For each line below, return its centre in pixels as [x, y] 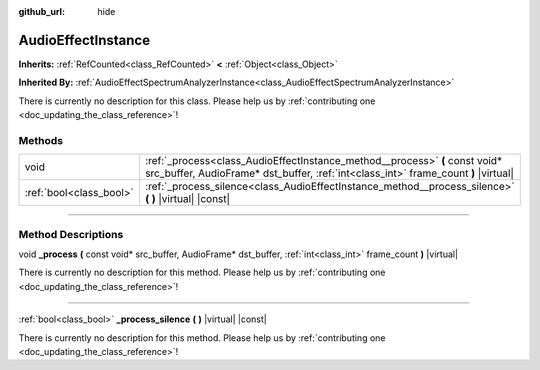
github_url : [41, 11]
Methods [41, 140]
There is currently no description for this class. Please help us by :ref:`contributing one [197, 101]
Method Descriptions [71, 234]
